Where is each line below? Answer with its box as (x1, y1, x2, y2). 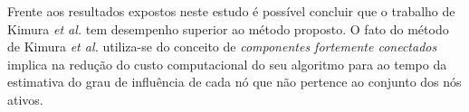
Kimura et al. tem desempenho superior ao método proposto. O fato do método (7, 19, 449, 38)
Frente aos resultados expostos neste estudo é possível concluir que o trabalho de (7, 2, 455, 20)
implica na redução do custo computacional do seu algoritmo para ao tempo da (7, 54, 447, 73)
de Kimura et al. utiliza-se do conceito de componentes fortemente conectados (7, 37, 437, 56)
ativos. (7, 89, 43, 108)
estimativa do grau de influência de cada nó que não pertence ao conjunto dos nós (7, 72, 462, 91)
